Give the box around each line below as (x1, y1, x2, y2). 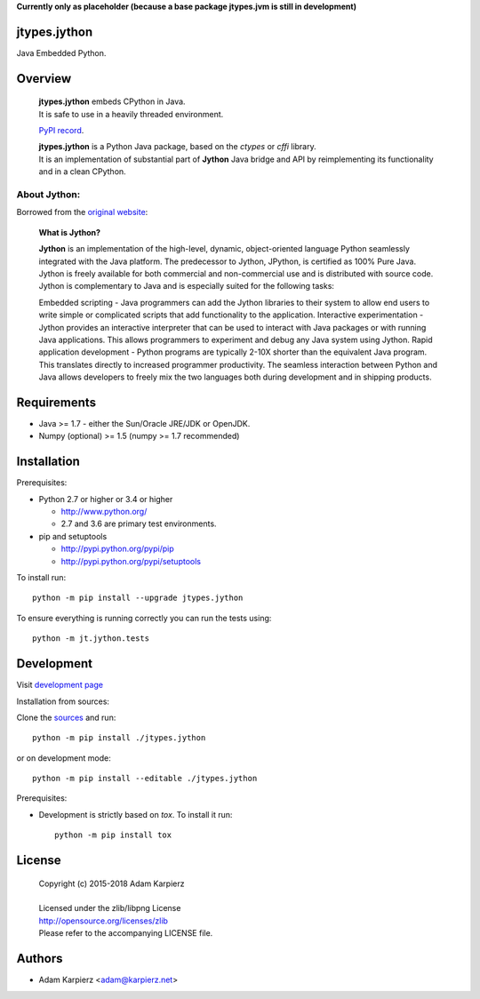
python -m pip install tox (54, 830, 172, 840)
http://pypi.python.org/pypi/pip (60, 543, 174, 555)
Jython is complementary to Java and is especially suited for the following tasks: (38, 281, 335, 292)
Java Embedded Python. (16, 47, 107, 58)
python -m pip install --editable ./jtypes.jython (32, 773, 258, 784)
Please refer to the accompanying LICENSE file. (38, 928, 213, 939)
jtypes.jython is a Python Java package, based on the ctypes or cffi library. (38, 141, 317, 152)
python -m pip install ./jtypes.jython (32, 733, 206, 743)
